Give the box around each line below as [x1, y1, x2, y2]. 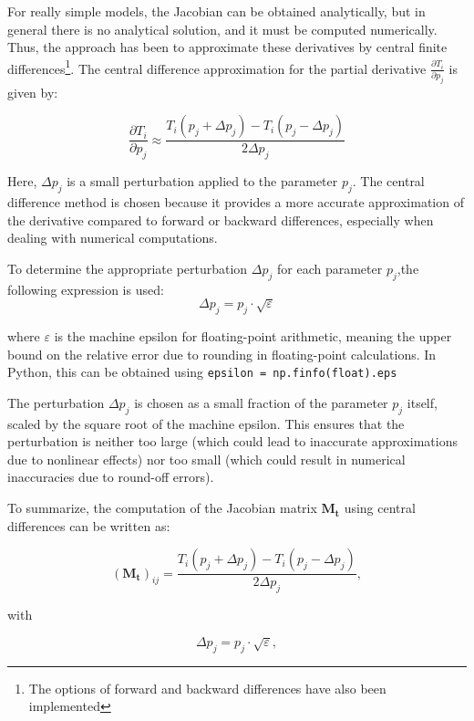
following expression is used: [7, 279, 164, 298]
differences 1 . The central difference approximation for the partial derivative [7, 56, 427, 78]
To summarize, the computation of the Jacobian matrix [7, 498, 317, 517]
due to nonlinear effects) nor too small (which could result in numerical [7, 449, 406, 468]
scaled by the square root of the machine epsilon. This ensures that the [7, 413, 405, 433]
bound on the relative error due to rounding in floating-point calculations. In [7, 344, 437, 363]
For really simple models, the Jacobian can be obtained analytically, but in [7, 2, 426, 20]
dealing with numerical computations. [7, 228, 218, 247]
